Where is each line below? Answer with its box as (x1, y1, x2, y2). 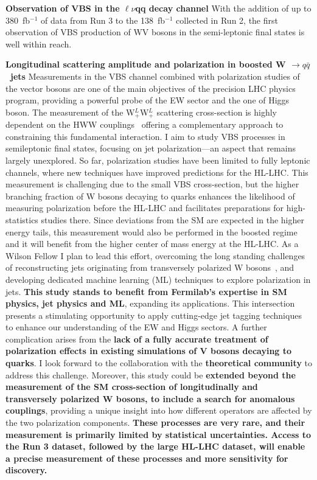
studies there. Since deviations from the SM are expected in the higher (41, 213, 304, 226)
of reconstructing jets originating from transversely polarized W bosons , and (5, 261, 294, 274)
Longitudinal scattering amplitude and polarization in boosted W (5, 58, 286, 71)
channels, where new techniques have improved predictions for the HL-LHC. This (5, 165, 308, 178)
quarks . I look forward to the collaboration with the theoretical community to (5, 357, 313, 369)
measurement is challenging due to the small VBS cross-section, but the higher (5, 178, 299, 190)
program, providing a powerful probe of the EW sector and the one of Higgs (5, 94, 290, 106)
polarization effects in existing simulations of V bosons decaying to (5, 344, 292, 357)
